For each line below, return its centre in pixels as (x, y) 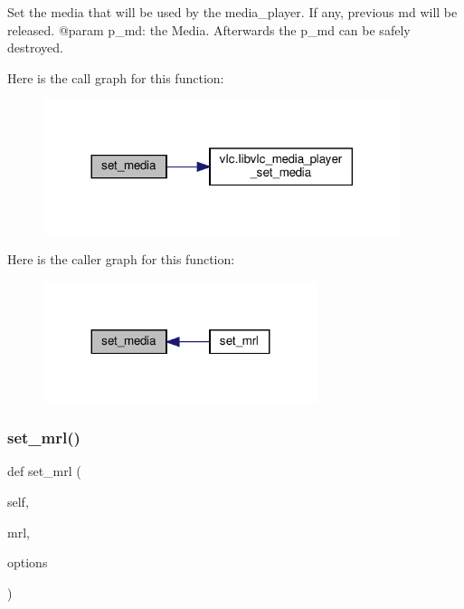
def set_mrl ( (44, 471)
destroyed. (35, 48)
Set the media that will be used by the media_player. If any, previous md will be (232, 12)
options (28, 562)
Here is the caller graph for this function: (121, 259)
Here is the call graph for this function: (116, 77)
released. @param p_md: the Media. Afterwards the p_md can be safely (209, 29)
